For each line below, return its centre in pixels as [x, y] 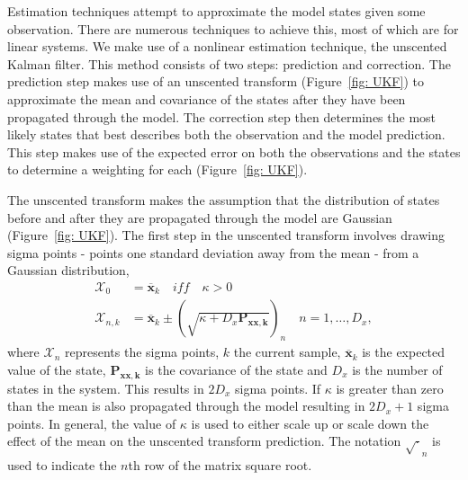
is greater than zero [390, 388]
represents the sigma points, [142, 352]
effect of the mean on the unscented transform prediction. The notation [204, 441]
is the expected [404, 352]
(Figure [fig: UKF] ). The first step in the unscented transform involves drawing [226, 235]
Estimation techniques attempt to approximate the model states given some [216, 11]
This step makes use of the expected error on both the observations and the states [234, 151]
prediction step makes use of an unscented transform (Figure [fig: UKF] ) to [216, 81]
